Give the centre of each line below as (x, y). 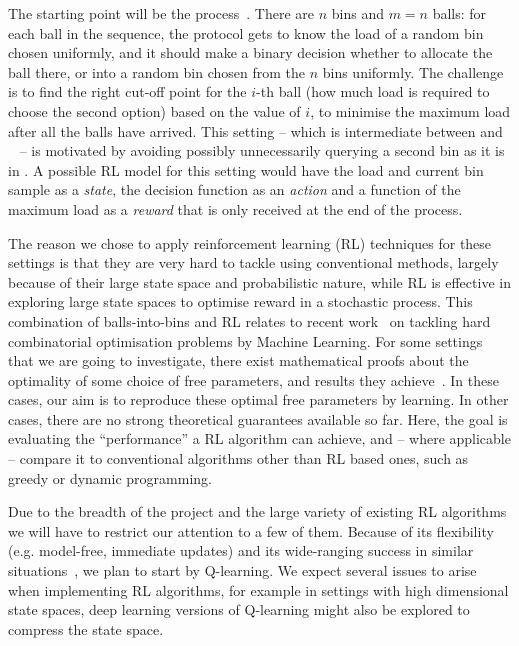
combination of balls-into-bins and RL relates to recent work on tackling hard (249, 320)
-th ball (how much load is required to (373, 91)
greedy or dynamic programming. (110, 477)
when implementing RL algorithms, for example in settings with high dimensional (258, 589)
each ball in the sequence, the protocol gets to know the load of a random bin (246, 32)
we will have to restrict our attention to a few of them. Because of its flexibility (251, 530)
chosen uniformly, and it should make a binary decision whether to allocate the (250, 52)
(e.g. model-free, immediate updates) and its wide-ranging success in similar (241, 550)
